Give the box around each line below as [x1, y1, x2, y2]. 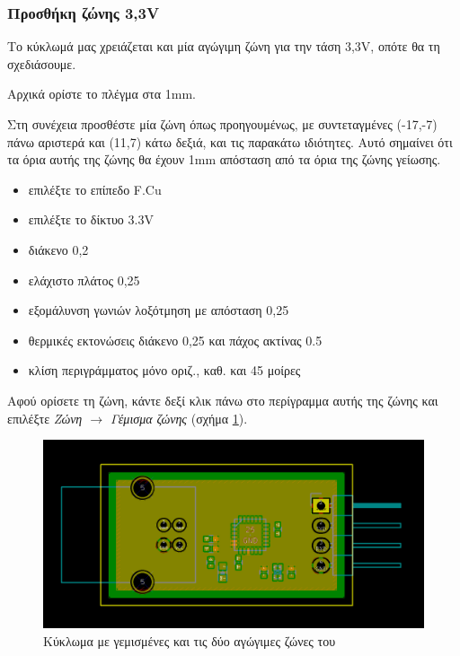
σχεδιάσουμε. [7, 54, 76, 73]
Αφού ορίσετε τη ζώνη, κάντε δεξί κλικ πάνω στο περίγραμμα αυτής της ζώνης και [7, 390, 438, 409]
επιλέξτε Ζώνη [7, 408, 83, 427]
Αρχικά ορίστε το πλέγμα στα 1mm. [7, 84, 196, 103]
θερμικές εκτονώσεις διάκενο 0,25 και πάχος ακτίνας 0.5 [28, 330, 323, 349]
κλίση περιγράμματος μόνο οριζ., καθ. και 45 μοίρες [28, 361, 301, 380]
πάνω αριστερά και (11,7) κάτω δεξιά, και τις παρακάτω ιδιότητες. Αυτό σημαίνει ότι [7, 132, 453, 151]
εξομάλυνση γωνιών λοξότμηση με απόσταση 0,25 [28, 301, 289, 319]
